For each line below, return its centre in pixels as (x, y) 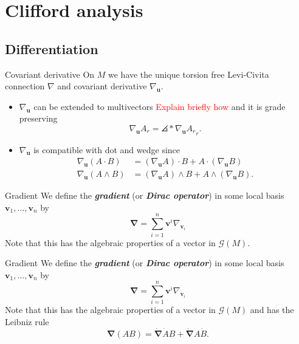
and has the (272, 310)
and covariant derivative (102, 86)
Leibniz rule (27, 322)
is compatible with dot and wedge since (107, 149)
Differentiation (52, 48)
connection (25, 86)
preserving (38, 118)
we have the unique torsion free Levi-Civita (189, 74)
